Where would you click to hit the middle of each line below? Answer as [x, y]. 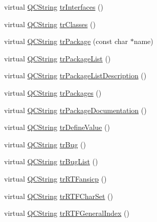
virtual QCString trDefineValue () [57, 127]
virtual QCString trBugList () [51, 161]
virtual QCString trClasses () [50, 24]
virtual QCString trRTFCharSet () [59, 196]
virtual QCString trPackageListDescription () [75, 75]
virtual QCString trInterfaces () [54, 7]
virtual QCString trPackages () [53, 92]
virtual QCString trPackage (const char [66, 41]
